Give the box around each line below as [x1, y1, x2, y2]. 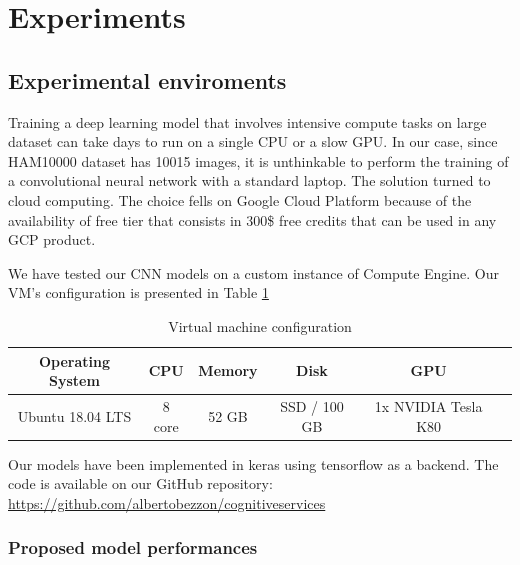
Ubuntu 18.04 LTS [17, 405, 132, 426]
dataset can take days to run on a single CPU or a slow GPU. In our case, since [8, 131, 498, 152]
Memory [198, 360, 258, 381]
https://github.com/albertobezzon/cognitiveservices [8, 492, 326, 513]
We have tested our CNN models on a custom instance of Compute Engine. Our [8, 262, 499, 283]
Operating [38, 350, 111, 371]
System [49, 370, 100, 391]
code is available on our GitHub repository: [8, 473, 273, 494]
